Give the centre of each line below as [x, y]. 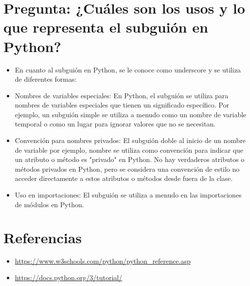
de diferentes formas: [46, 79]
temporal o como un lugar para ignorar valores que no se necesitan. [115, 124]
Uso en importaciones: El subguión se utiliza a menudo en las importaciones [128, 195]
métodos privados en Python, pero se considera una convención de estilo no [127, 169]
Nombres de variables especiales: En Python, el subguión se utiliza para [122, 95]
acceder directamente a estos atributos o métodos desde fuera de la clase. [124, 178]
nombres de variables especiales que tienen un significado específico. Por [122, 105]
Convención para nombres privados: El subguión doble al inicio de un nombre [130, 140]
